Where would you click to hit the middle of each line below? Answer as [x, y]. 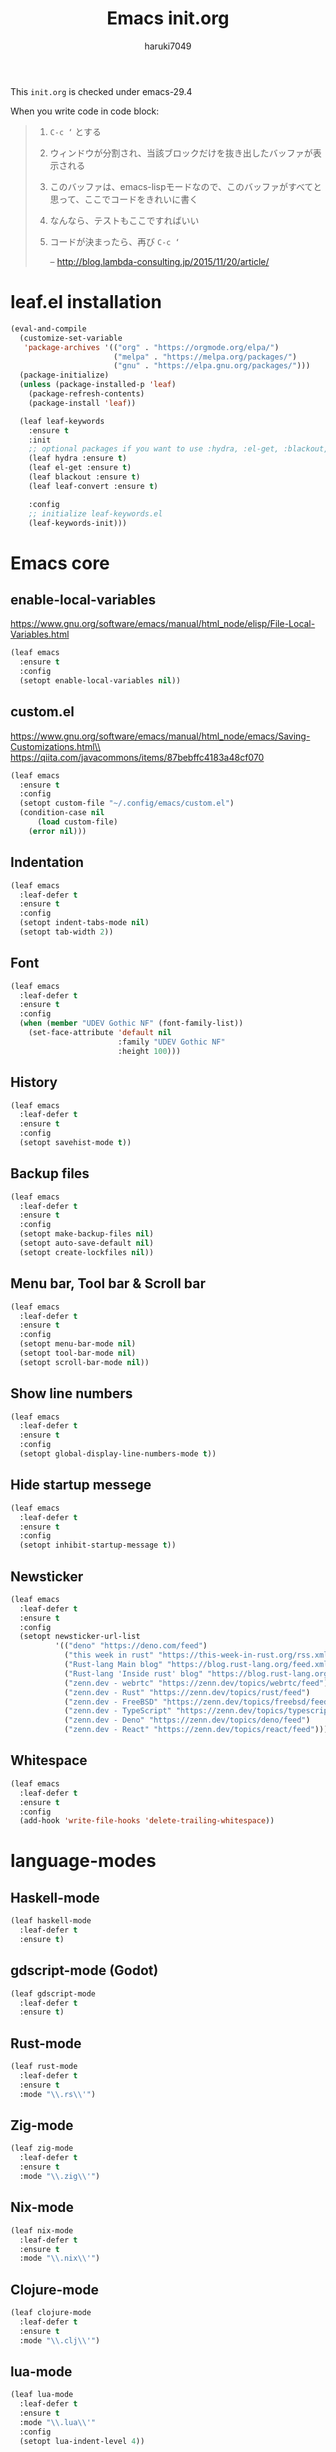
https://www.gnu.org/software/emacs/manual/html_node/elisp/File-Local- [163, 624]
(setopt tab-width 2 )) [66, 932]
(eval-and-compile [48, 328]
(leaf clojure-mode [51, 2313]
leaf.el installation [86, 302]
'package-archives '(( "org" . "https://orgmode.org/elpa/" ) [151, 347]
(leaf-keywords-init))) [78, 523]
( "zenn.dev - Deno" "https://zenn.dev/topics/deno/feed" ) [187, 1720]
